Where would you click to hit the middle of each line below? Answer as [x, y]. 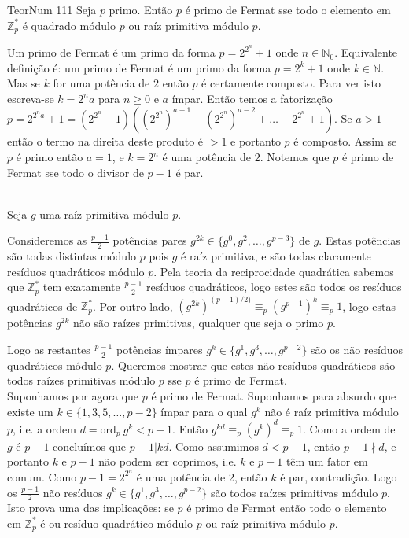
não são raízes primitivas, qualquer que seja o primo [199, 323]
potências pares [150, 240]
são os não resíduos [357, 350]
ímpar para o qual [204, 411]
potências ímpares [160, 350]
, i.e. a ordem [44, 428]
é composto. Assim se [345, 141]
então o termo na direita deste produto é [105, 141]
